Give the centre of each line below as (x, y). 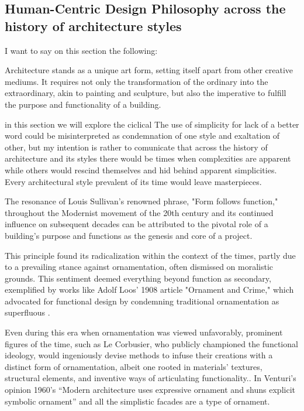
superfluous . (27, 312)
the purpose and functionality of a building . (83, 104)
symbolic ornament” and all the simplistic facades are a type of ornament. (137, 401)
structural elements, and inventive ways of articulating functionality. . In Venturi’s (151, 378)
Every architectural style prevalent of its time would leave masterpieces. (133, 181)
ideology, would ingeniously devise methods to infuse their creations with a (139, 355)
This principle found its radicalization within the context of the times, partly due (150, 255)
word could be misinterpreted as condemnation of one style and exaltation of (142, 136)
